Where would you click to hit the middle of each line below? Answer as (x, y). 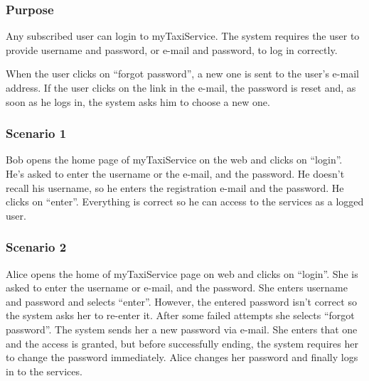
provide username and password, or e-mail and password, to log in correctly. (172, 49)
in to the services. (44, 371)
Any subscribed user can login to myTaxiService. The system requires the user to (183, 36)
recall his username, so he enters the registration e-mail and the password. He (175, 187)
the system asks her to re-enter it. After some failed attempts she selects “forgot (180, 315)
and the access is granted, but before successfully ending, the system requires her (182, 343)
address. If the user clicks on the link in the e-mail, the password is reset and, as (181, 87)
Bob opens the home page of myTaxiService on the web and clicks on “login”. (174, 160)
